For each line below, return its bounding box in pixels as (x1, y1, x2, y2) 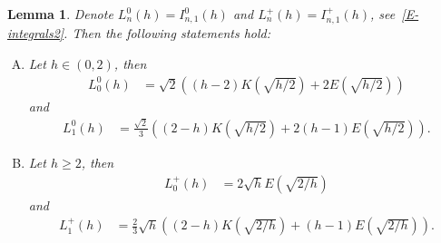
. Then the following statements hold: (64, 24, 271, 43)
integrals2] (7, 24, 64, 43)
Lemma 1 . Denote (7, 5, 113, 23)
